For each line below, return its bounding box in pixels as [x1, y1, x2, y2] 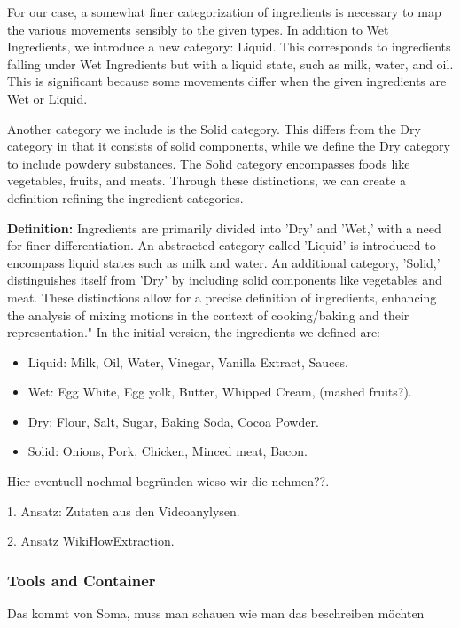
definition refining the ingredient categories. [7, 188, 244, 207]
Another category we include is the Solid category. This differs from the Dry [7, 119, 421, 137]
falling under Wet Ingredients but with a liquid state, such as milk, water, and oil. [7, 54, 454, 73]
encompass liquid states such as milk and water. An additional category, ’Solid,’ [7, 253, 441, 271]
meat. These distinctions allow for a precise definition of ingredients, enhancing [7, 287, 437, 306]
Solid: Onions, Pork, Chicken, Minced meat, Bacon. [27, 442, 308, 460]
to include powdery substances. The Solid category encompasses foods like [7, 153, 410, 172]
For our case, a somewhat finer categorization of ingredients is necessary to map [7, 3, 441, 20]
